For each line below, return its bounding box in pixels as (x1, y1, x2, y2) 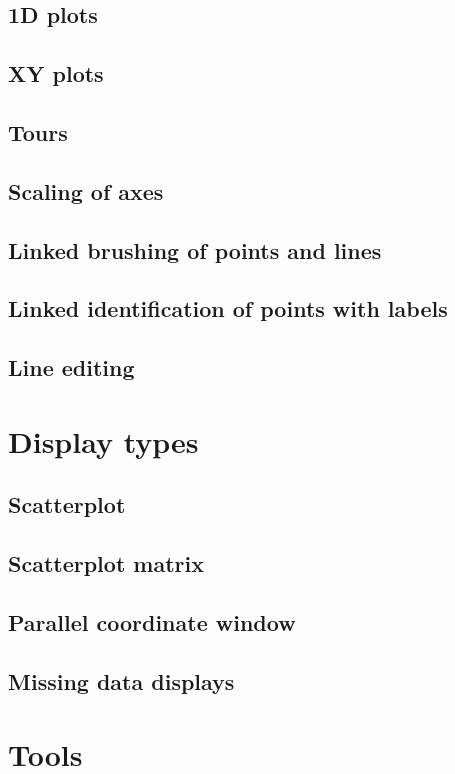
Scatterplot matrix (8, 548, 204, 579)
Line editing (8, 352, 135, 383)
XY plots (8, 58, 104, 89)
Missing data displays (8, 665, 235, 696)
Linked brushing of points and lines (8, 234, 382, 265)
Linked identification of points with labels (8, 293, 448, 324)
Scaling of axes (8, 175, 164, 206)
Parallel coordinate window (8, 606, 296, 637)
